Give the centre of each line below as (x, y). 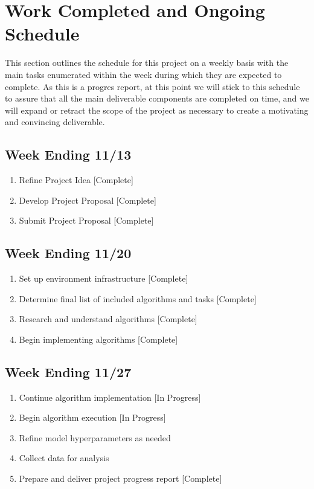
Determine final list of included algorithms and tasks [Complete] (138, 298)
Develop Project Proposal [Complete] (88, 200)
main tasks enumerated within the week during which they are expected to (143, 74)
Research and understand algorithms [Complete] (108, 319)
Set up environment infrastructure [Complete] (104, 278)
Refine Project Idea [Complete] (76, 180)
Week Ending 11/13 (68, 154)
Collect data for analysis (64, 458)
